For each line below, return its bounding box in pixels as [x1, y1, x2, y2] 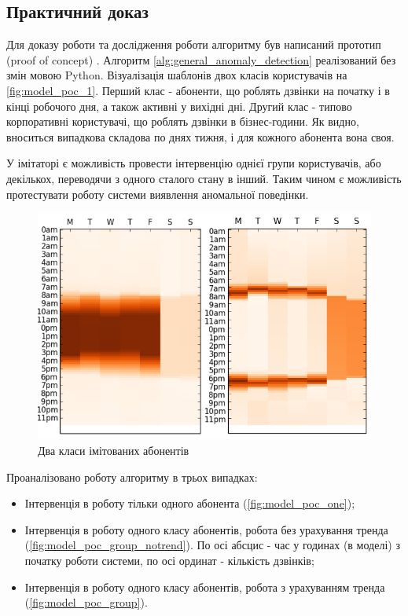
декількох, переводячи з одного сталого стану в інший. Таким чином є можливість [6, 170, 402, 186]
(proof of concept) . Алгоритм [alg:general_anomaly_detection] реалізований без [6, 51, 396, 68]
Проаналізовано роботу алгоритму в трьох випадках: [6, 468, 258, 485]
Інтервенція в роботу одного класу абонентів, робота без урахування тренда [24, 521, 388, 537]
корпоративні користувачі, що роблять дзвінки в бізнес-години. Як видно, [6, 113, 359, 130]
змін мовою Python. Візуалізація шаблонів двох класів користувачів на [6, 67, 347, 83]
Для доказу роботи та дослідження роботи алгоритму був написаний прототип [6, 36, 381, 53]
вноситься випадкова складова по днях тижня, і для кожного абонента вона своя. [6, 128, 395, 145]
